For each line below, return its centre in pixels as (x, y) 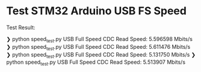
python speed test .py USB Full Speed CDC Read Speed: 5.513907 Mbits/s (96, 63)
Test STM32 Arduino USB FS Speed (96, 11)
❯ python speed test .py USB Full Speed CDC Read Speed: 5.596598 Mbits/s (99, 40)
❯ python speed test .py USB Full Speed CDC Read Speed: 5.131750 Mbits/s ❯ (101, 55)
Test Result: (21, 27)
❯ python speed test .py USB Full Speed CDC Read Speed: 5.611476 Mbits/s (98, 47)
